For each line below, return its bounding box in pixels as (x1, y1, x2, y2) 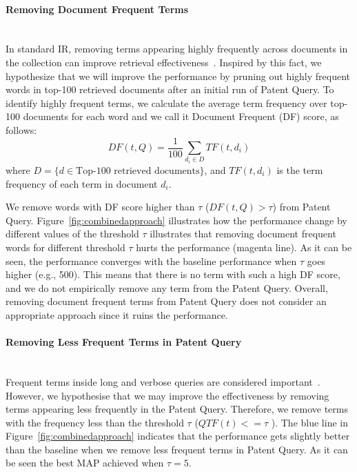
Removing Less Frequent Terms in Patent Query (6, 335, 242, 349)
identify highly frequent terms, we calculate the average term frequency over (6, 95, 327, 110)
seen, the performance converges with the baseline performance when (6, 253, 297, 268)
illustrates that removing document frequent (150, 226, 336, 241)
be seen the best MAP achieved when (6, 455, 164, 470)
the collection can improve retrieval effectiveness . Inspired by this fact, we (6, 55, 322, 69)
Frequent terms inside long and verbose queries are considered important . (6, 374, 320, 389)
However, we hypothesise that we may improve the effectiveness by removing (6, 388, 329, 402)
